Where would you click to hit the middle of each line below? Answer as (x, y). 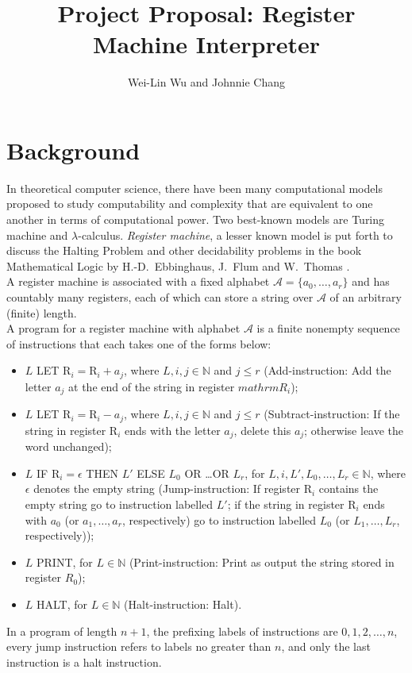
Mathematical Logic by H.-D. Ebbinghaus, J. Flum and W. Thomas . (178, 265)
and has (371, 281)
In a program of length (62, 631)
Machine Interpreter (206, 44)
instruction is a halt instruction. (84, 661)
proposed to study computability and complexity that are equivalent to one (190, 204)
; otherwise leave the (354, 430)
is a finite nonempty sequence (328, 328)
